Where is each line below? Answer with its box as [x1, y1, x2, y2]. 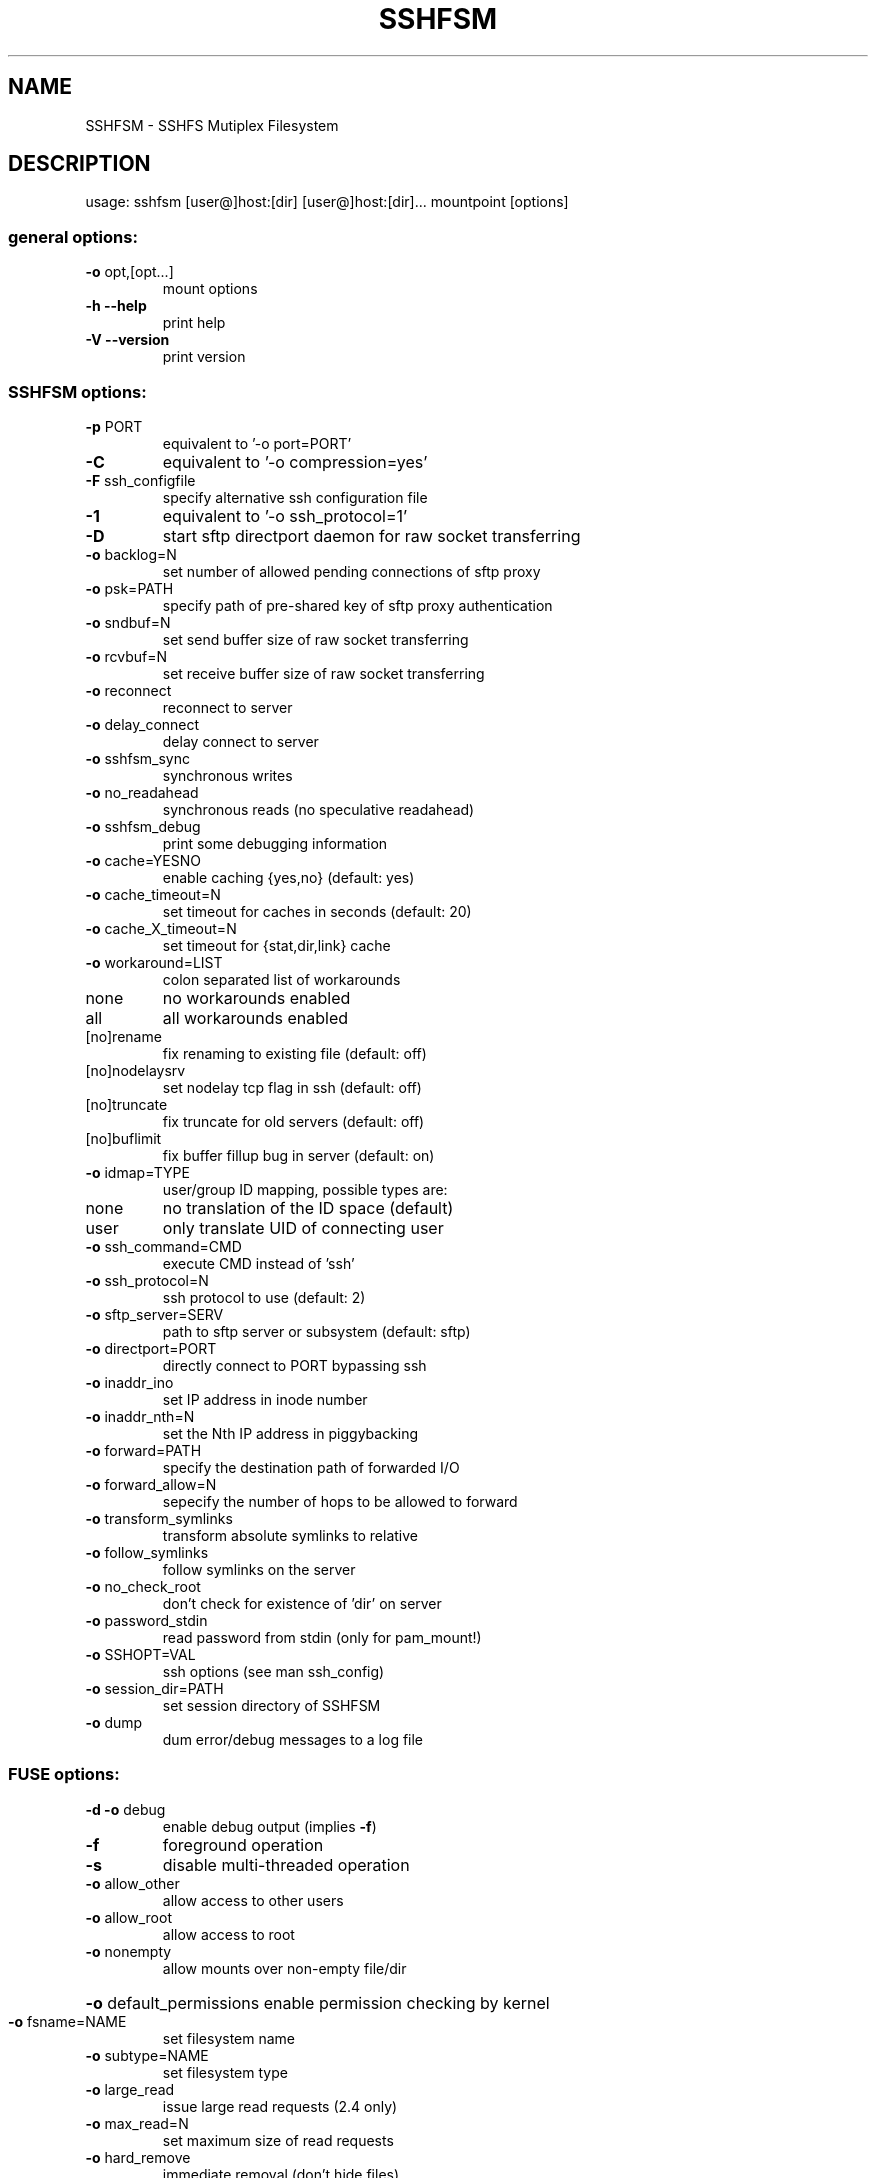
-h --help [85, 297, 147, 315]
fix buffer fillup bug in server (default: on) [162, 1146, 435, 1164]
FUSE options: [8, 1764, 120, 1785]
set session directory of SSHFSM [162, 1696, 381, 1714]
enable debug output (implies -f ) [162, 1817, 377, 1835]
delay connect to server [162, 732, 319, 750]
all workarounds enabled [162, 1007, 349, 1028]
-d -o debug [85, 1800, 166, 1818]
